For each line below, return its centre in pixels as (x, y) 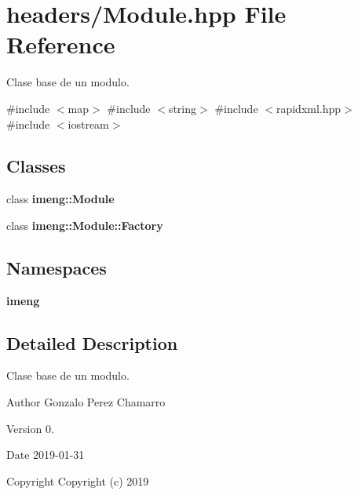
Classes (36, 166)
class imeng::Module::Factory (85, 225)
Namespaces (57, 267)
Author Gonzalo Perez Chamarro (86, 402)
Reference (61, 44)
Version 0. (30, 428)
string (183, 108)
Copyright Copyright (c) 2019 (78, 480)
